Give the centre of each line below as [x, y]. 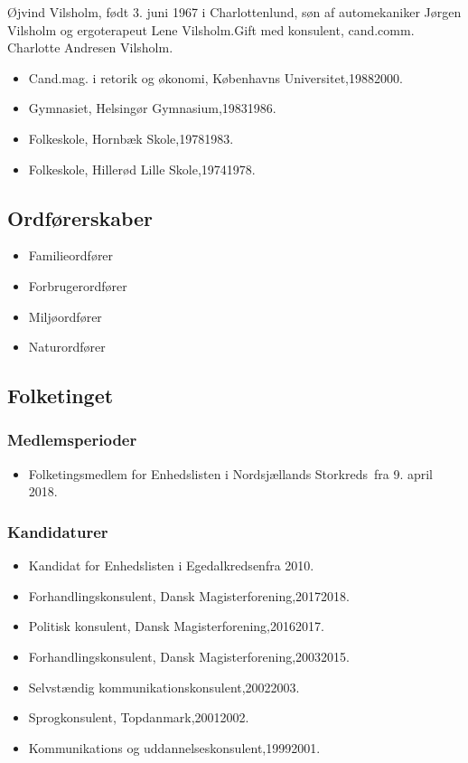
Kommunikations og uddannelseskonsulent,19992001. [174, 747]
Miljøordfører [65, 316]
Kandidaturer [58, 531]
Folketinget [61, 396]
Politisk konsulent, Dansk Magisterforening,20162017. [176, 626]
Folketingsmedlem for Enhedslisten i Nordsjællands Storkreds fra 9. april [230, 473]
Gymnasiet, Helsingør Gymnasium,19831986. [152, 108]
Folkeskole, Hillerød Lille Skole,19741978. [142, 169]
